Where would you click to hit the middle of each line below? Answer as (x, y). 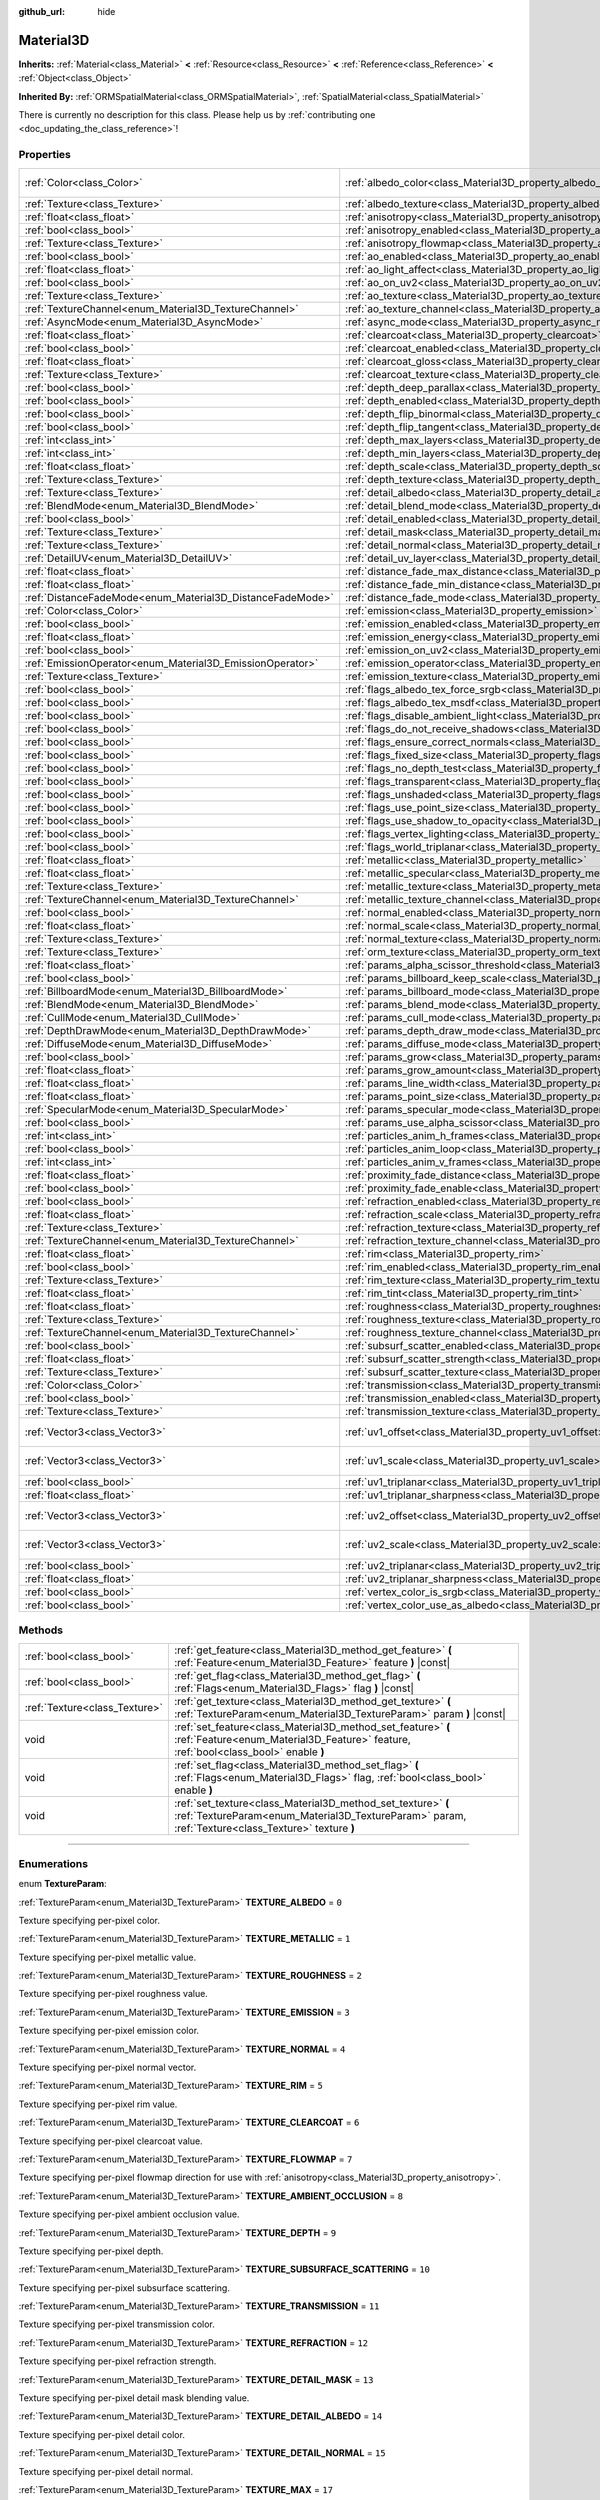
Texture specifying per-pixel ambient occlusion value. (129, 2214)
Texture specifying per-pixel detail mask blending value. (134, 2398)
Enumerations (53, 1863)
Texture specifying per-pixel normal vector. (107, 2067)
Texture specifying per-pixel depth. (91, 2251)
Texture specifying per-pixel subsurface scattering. (124, 2287)
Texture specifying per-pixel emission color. (109, 2031)
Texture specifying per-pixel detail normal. (106, 2471)
